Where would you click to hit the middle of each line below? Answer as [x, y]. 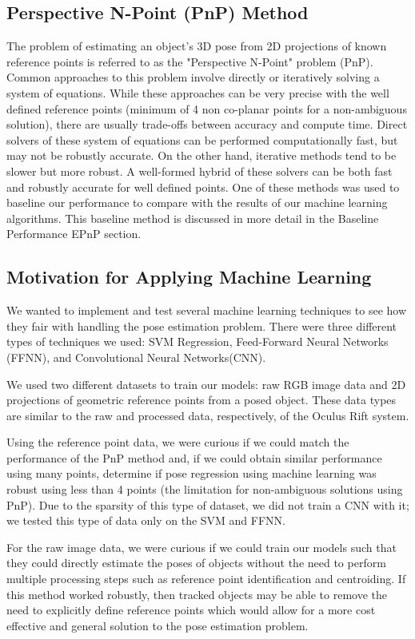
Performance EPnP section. [74, 234]
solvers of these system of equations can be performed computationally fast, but [202, 139]
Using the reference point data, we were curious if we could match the [178, 442]
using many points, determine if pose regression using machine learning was [192, 473]
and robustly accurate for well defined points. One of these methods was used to [203, 187]
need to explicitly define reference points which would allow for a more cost [191, 610]
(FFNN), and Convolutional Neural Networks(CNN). [136, 357]
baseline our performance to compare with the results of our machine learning [197, 202]
